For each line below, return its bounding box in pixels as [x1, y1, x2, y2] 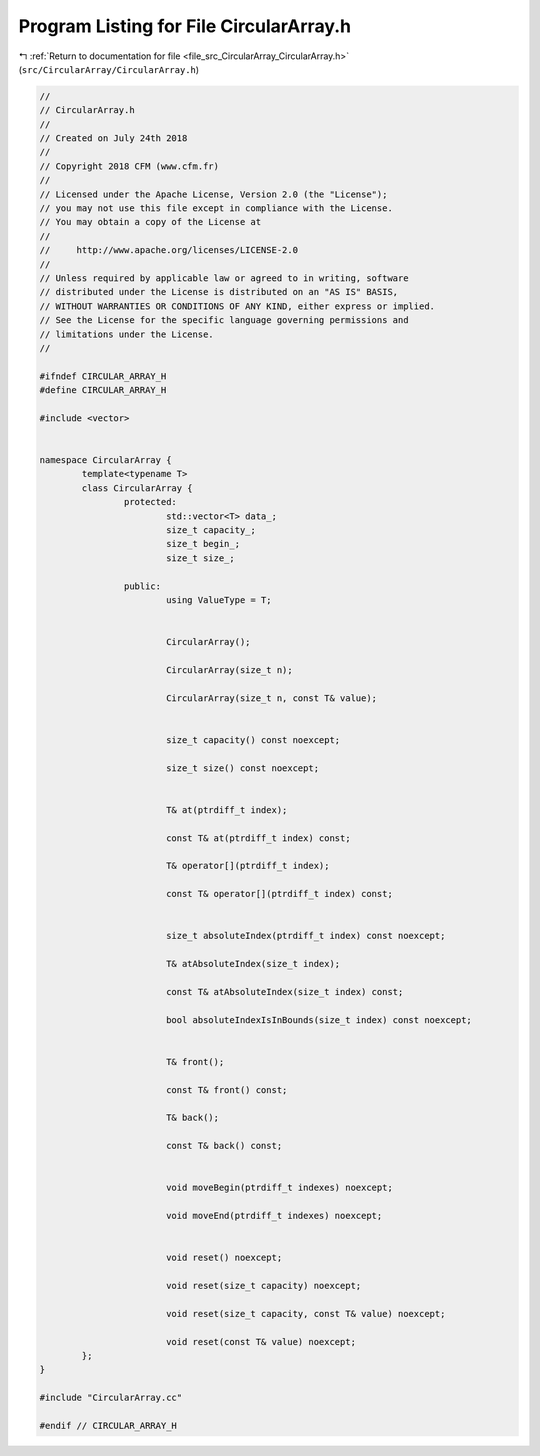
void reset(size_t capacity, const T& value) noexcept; [165, 1308, 446, 1319]
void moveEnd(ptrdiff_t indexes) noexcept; [165, 1210, 383, 1222]
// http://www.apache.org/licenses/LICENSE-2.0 [39, 245, 299, 256]
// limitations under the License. [39, 328, 214, 340]
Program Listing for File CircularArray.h [18, 15, 352, 37]
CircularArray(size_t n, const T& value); [165, 692, 378, 704]
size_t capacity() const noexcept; [165, 734, 341, 745]
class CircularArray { [81, 482, 194, 494]
